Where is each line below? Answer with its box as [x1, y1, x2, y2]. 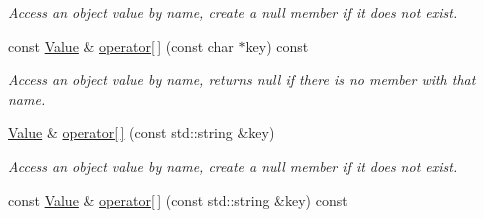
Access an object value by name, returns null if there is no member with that [8, 69, 476, 90]
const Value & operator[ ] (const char [8, 35, 234, 56]
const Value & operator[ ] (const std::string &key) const [8, 189, 348, 210]
